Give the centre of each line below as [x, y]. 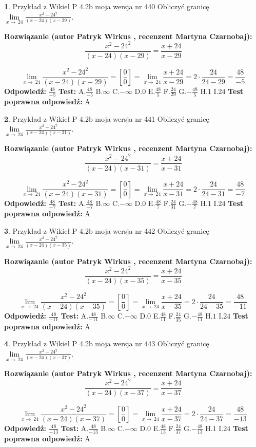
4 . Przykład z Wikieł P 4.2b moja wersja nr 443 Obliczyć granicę [107, 343]
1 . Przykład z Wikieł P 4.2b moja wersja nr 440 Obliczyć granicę [107, 6]
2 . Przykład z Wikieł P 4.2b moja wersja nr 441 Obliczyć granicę [107, 118]
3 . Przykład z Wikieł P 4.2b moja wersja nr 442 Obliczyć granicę [107, 230]
